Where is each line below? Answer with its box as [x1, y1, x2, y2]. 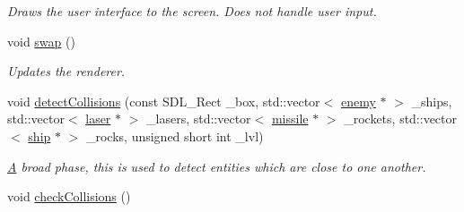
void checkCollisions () [7, 187, 131, 206]
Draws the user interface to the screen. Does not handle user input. [7, 2, 377, 20]
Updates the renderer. [7, 62, 126, 81]
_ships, [411, 91, 452, 110]
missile [271, 109, 309, 128]
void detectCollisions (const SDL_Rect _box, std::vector [7, 91, 320, 110]
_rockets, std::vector [344, 109, 458, 128]
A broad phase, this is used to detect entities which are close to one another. [7, 157, 426, 175]
